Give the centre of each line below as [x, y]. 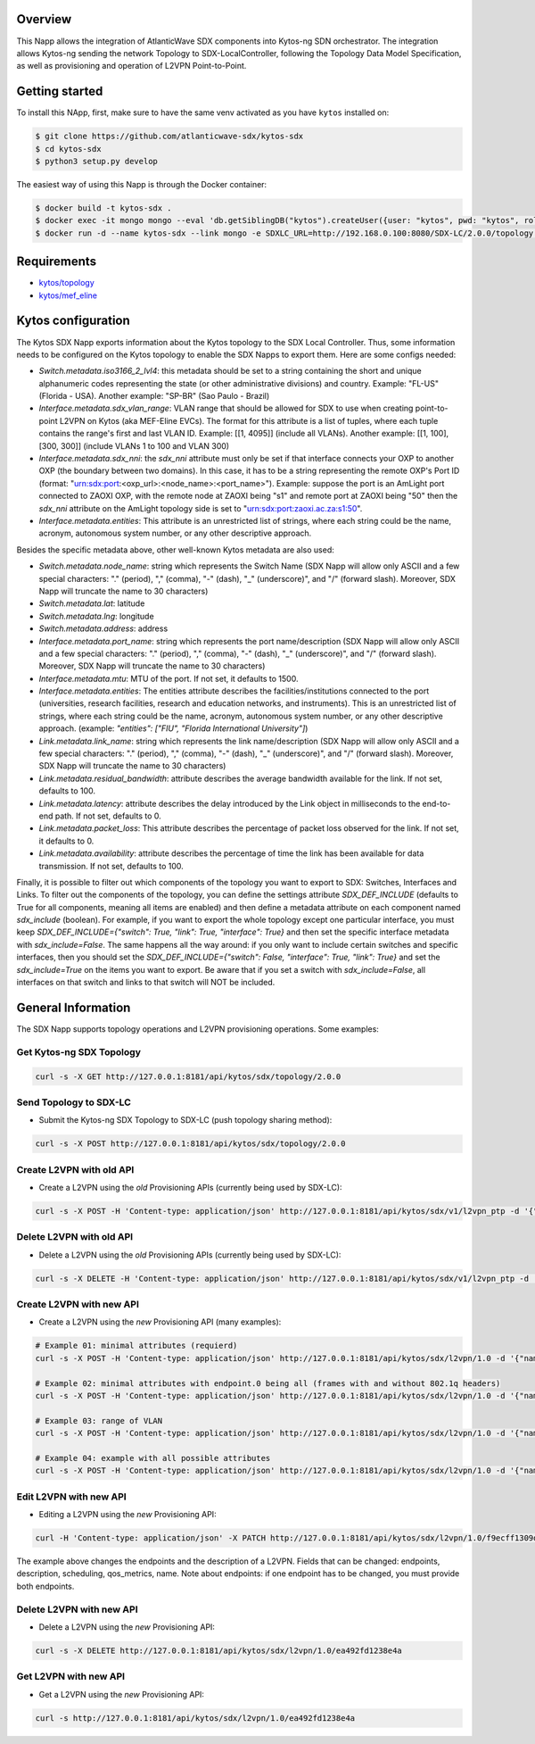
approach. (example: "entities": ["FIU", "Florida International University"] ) [173, 728]
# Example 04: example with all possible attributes [153, 1458]
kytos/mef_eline [68, 295]
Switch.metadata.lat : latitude [92, 603]
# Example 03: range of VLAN [99, 1420]
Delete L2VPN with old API [75, 1237]
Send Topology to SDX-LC [74, 1102]
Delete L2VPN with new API [77, 1609]
